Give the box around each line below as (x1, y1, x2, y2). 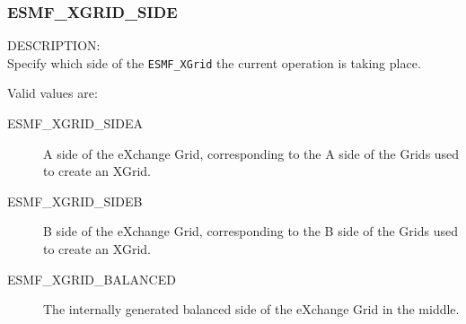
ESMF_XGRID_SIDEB (7, 191, 143, 210)
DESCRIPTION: (7, 36, 101, 55)
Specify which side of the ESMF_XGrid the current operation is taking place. (7, 53, 421, 72)
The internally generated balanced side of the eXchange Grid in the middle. (43, 300, 460, 319)
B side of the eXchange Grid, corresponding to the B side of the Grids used (43, 222, 458, 241)
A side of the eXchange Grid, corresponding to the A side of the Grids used (43, 144, 460, 162)
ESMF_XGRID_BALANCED (7, 269, 176, 288)
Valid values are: (7, 83, 98, 102)
